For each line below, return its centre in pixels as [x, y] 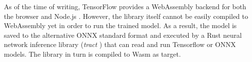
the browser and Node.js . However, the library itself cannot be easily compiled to [126, 16]
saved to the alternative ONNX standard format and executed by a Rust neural [123, 35]
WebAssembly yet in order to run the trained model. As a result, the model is [120, 25]
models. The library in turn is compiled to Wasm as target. [92, 54]
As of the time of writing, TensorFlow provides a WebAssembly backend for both [125, 6]
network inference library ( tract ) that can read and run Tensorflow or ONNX [120, 44]
